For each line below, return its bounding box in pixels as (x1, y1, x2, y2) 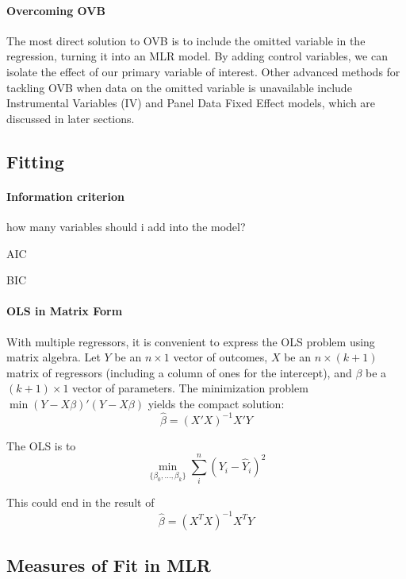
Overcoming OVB (6, 2, 105, 18)
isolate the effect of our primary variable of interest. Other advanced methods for (6, 63, 400, 79)
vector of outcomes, (173, 349, 268, 365)
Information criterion (6, 187, 124, 204)
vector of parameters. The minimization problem (72, 380, 308, 396)
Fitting (6, 149, 64, 173)
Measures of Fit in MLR (6, 552, 211, 577)
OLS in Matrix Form (6, 303, 123, 319)
